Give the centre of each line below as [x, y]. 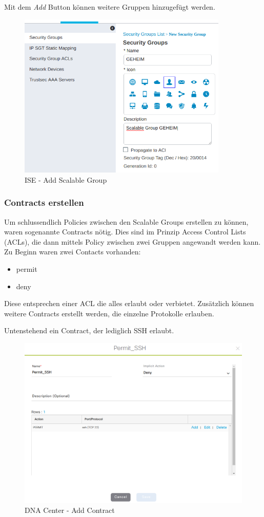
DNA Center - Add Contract [70, 510]
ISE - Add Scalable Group [66, 179]
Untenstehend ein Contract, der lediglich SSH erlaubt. [89, 330]
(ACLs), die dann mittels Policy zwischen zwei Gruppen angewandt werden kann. [133, 241]
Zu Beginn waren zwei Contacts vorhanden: [73, 252]
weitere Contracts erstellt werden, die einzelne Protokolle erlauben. [109, 313]
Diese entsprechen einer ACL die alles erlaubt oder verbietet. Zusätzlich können [129, 303]
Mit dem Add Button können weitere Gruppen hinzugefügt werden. [110, 7]
